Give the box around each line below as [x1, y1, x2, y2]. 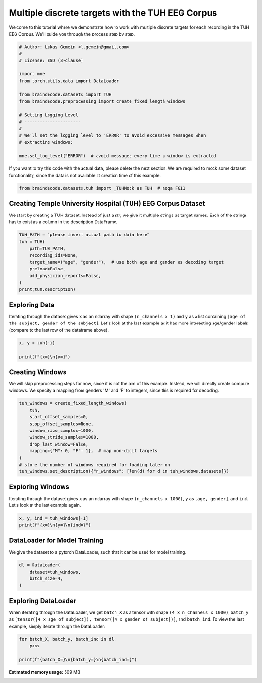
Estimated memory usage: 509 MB [9, 669, 80, 675]
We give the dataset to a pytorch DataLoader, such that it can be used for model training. [9, 549, 187, 555]
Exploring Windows [9, 483, 70, 491]
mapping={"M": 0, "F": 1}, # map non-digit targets [29, 448, 158, 454]
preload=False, [29, 266, 65, 272]
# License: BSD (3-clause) [19, 57, 83, 63]
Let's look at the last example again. [9, 503, 81, 508]
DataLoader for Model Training [9, 537, 104, 545]
